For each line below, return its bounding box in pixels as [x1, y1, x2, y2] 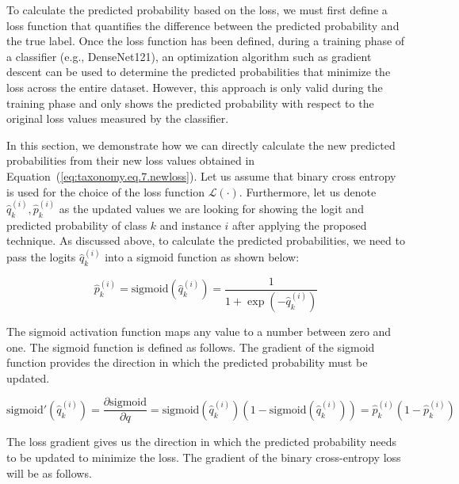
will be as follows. [6, 464, 92, 481]
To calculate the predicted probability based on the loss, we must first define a [6, 2, 388, 17]
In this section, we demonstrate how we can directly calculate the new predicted [6, 136, 396, 153]
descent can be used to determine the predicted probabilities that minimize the [6, 63, 391, 80]
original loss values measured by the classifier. [6, 110, 229, 127]
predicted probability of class [6, 216, 147, 233]
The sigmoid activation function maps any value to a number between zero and [6, 322, 392, 339]
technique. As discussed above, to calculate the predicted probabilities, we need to [6, 232, 405, 249]
